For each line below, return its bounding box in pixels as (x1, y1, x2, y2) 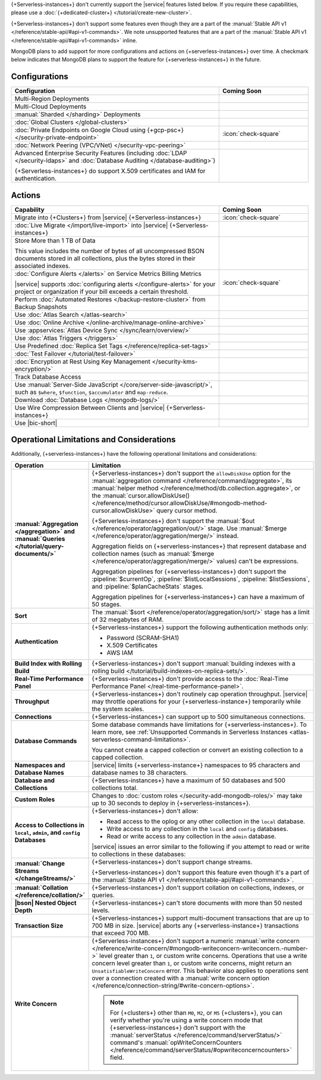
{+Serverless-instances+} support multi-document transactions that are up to (92, 914, 310, 922)
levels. (92, 906, 110, 914)
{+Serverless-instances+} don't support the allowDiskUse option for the (92, 469, 291, 477)
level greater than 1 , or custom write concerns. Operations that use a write (99, 951, 307, 960)
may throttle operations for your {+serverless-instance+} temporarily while (92, 697, 301, 705)
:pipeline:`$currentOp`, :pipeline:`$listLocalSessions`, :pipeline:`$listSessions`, (92, 575, 310, 583)
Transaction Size (14, 921, 64, 929)
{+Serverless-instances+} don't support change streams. (92, 858, 253, 866)
